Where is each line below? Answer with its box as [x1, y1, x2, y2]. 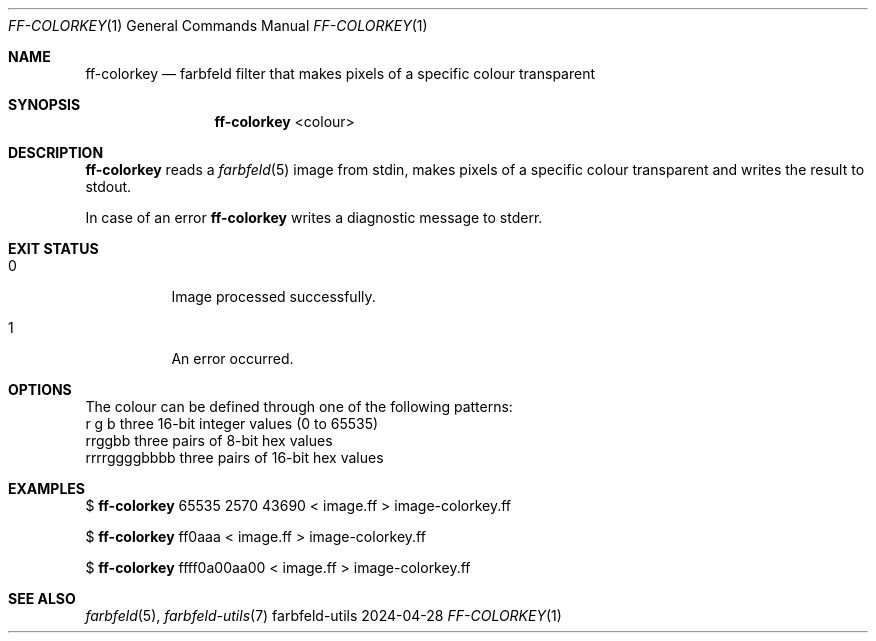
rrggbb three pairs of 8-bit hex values [85, 432, 333, 449]
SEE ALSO [8, 590, 76, 607]
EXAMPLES [8, 480, 85, 497]
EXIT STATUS [8, 240, 99, 257]
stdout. [85, 178, 132, 195]
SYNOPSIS [8, 96, 81, 113]
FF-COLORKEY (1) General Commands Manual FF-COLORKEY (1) [8, 17, 428, 34]
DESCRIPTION [8, 144, 104, 161]
